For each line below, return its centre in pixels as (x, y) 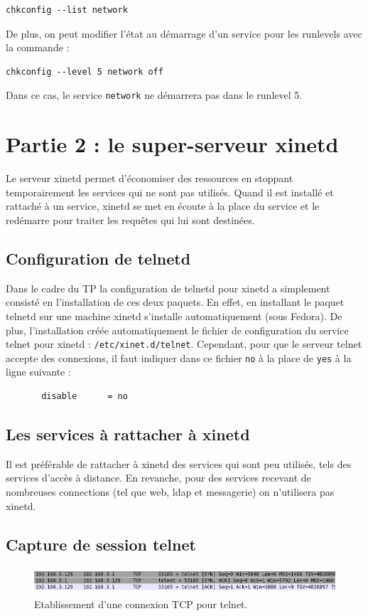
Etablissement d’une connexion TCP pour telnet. (141, 604)
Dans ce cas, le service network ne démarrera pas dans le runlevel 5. (154, 95)
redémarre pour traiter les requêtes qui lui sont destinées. (130, 219)
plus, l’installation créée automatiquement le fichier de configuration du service (177, 330)
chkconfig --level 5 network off (85, 71)
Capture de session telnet (101, 544)
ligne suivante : (38, 372)
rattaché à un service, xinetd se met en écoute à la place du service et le (163, 206)
